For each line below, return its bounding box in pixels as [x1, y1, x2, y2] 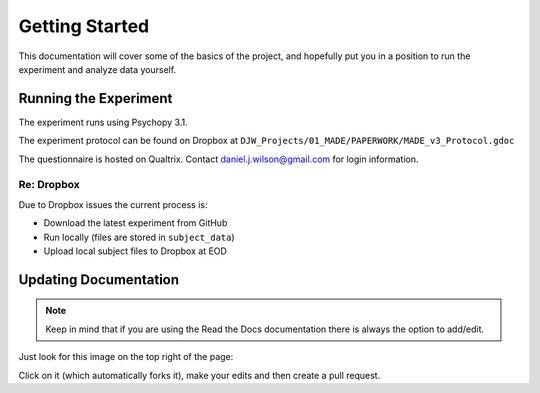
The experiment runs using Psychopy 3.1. [18, 116, 189, 128]
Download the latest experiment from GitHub [43, 217, 228, 229]
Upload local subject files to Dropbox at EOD [43, 245, 227, 257]
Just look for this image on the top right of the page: [18, 351, 234, 363]
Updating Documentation [18, 271, 180, 288]
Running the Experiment [18, 90, 173, 107]
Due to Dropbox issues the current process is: [18, 198, 208, 210]
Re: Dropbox [18, 178, 80, 192]
